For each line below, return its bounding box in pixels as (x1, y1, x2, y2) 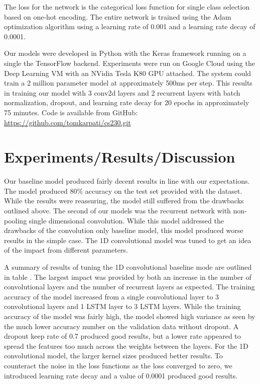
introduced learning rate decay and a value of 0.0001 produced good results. (4, 370, 238, 380)
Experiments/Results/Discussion (4, 146, 235, 167)
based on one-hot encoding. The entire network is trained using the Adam (4, 11, 231, 22)
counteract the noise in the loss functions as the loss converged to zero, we (4, 360, 232, 370)
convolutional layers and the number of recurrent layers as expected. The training (4, 281, 255, 292)
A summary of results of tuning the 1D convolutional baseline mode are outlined (4, 262, 252, 272)
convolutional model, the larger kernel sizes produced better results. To (4, 350, 223, 361)
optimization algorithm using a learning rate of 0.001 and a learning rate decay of (4, 21, 255, 32)
